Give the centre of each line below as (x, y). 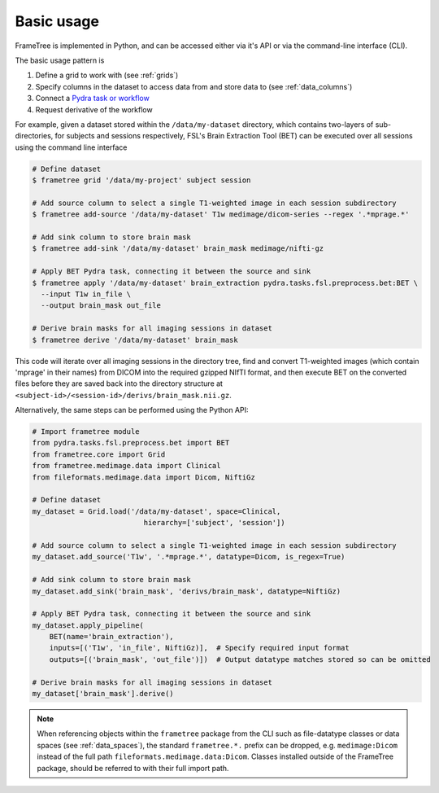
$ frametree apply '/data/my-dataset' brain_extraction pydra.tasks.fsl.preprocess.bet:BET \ (225, 283)
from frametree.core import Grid (99, 454)
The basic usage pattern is (60, 60)
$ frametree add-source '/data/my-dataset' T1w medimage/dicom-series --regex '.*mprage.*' (221, 215)
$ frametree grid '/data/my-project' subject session (141, 180)
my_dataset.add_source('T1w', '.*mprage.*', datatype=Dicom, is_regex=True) (189, 557)
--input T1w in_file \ (86, 294)
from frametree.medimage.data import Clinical (126, 466)
